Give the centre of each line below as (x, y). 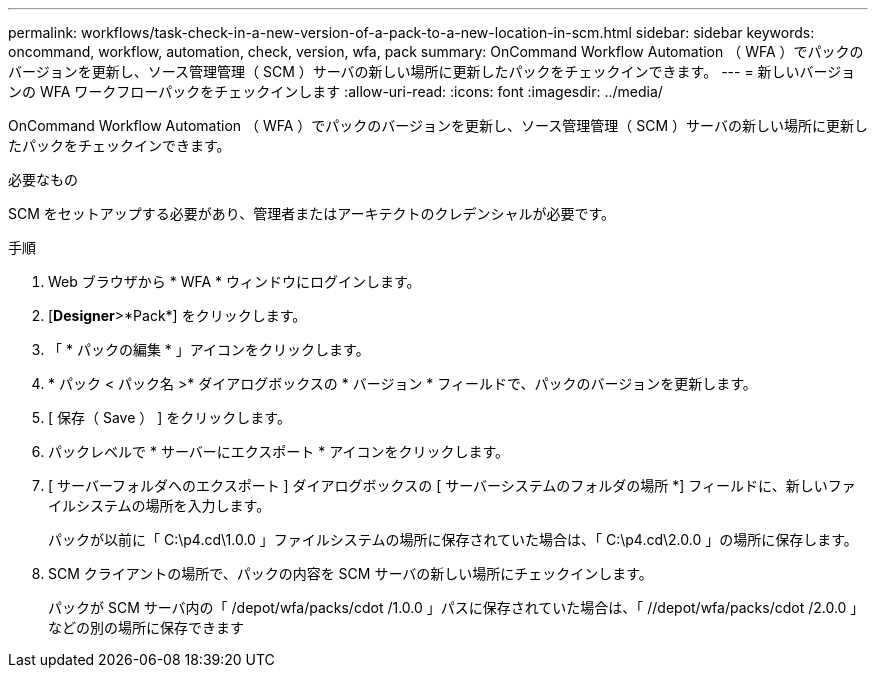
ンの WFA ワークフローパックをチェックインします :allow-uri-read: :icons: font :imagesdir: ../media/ (335, 91)
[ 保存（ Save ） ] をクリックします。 (169, 417)
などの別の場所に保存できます (146, 627)
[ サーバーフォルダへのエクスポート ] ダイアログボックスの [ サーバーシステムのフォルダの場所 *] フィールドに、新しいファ (452, 485)
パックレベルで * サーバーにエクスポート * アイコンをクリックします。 (279, 451)
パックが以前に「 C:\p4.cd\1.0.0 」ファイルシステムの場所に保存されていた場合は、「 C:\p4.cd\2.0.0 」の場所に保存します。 (453, 539)
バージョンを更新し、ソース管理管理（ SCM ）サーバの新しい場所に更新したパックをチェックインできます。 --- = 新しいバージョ (432, 71)
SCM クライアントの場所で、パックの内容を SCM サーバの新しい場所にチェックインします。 (350, 573)
